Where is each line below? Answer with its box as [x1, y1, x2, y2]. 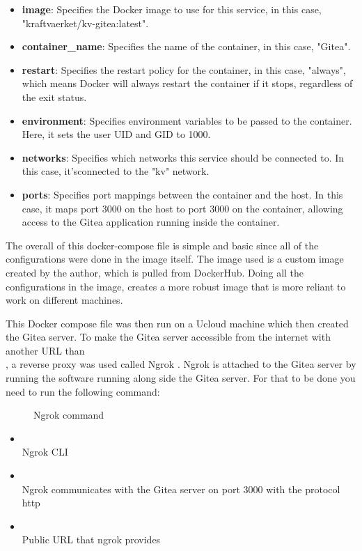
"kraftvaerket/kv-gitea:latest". [22, 15, 149, 30]
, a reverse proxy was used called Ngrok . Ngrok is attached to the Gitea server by [6, 357, 356, 371]
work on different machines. [6, 293, 123, 307]
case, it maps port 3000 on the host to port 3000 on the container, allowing [22, 201, 343, 215]
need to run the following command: [6, 384, 160, 398]
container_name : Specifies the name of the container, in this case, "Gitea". [22, 39, 351, 54]
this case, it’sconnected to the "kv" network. [22, 164, 210, 178]
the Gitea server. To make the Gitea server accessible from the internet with [6, 329, 331, 344]
